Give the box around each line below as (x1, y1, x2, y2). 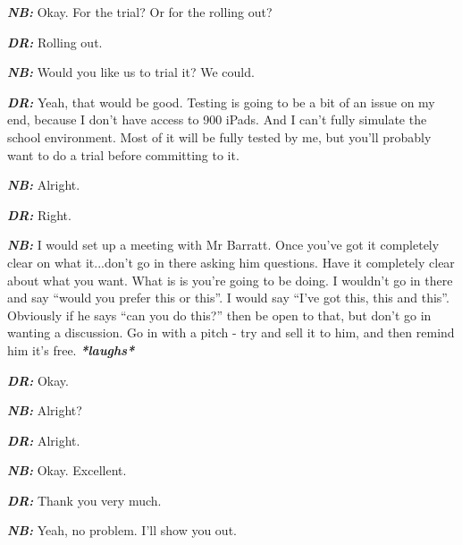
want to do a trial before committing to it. (7, 145, 239, 164)
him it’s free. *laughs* (7, 340, 135, 359)
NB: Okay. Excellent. (7, 461, 127, 480)
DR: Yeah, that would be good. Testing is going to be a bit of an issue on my (7, 92, 435, 111)
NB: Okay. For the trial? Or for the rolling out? (7, 3, 273, 21)
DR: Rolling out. (7, 32, 103, 51)
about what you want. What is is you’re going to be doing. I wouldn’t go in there (7, 270, 453, 289)
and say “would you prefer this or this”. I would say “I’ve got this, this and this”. (7, 288, 449, 307)
